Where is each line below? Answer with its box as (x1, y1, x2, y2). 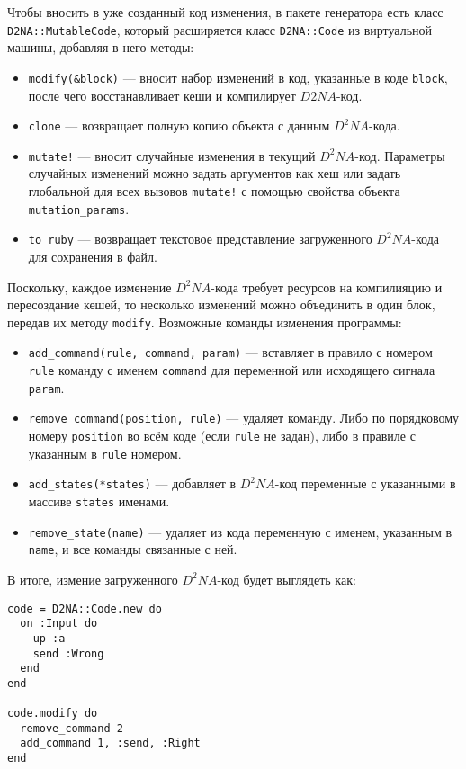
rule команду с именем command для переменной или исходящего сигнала (28, 361, 435, 380)
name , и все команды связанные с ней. (28, 540, 237, 559)
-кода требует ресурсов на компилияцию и (211, 277, 443, 296)
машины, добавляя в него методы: (7, 38, 194, 57)
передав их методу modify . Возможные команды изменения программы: (7, 312, 402, 331)
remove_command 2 (20, 721, 123, 735)
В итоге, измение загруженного (7, 569, 178, 588)
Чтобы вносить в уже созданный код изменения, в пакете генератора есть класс (7, 3, 444, 21)
